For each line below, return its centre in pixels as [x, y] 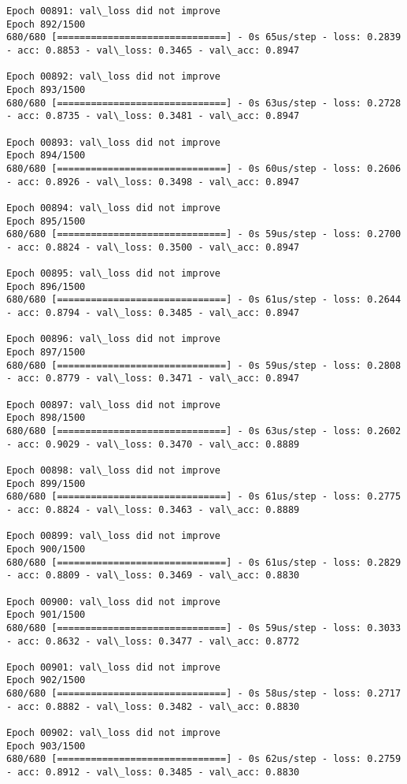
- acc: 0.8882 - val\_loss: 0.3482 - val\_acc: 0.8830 [153, 706]
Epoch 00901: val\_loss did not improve [114, 667]
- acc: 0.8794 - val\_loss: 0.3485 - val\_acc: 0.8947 [153, 313]
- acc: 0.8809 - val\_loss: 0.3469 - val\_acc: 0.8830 [153, 576]
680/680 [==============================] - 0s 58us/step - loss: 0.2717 [204, 694]
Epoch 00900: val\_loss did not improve [114, 602]
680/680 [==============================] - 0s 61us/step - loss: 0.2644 [204, 300]
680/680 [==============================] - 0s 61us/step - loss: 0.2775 [204, 497]
